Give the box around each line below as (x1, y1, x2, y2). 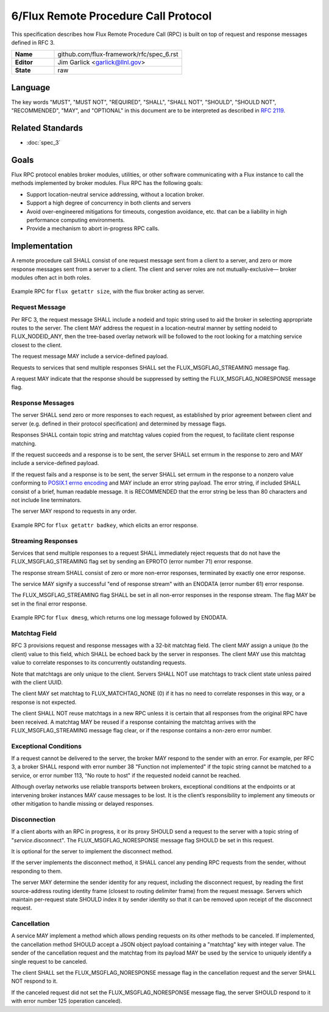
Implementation (11, 241, 73, 251)
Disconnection (11, 815, 56, 823)
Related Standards (11, 123, 83, 134)
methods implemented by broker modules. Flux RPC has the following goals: (11, 179, 203, 187)
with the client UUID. (11, 678, 63, 686)
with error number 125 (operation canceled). (11, 997, 122, 1005)
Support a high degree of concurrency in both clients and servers (26, 199, 191, 207)
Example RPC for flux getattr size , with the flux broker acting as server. (11, 287, 205, 295)
